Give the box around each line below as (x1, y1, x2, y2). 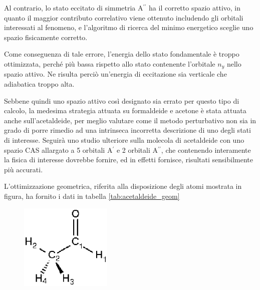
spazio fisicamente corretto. (4, 32, 88, 42)
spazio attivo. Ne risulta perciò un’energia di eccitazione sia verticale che (4, 69, 227, 79)
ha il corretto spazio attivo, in (149, 3, 241, 13)
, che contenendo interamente (161, 144, 251, 155)
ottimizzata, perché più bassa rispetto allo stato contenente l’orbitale (4, 58, 215, 69)
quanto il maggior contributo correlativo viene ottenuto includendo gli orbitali (4, 12, 243, 23)
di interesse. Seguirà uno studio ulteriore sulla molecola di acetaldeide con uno (4, 134, 244, 145)
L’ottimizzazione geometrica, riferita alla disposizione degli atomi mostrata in (4, 181, 242, 191)
